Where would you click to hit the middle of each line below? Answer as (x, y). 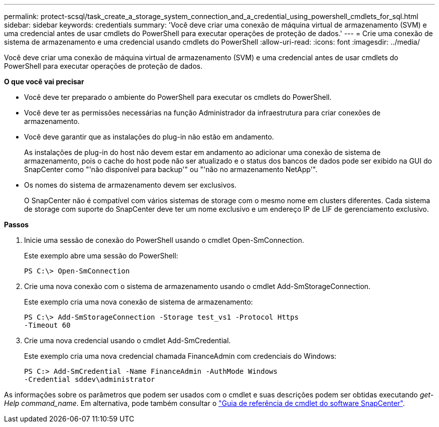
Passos (17, 225)
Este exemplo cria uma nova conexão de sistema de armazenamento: (139, 302)
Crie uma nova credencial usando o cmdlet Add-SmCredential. (128, 340)
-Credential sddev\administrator (90, 379)
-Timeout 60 (47, 325)
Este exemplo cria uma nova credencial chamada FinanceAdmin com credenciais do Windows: (180, 356)
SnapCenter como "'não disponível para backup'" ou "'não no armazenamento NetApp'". (171, 169)
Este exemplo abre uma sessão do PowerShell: (101, 256)
